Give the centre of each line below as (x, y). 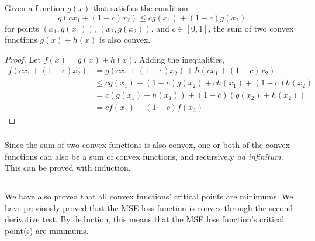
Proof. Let (23, 59)
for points (22, 28)
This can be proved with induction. (68, 168)
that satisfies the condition (140, 8)
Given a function (35, 8)
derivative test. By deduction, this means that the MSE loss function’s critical (145, 219)
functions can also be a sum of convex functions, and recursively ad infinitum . (144, 156)
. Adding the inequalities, (179, 59)
